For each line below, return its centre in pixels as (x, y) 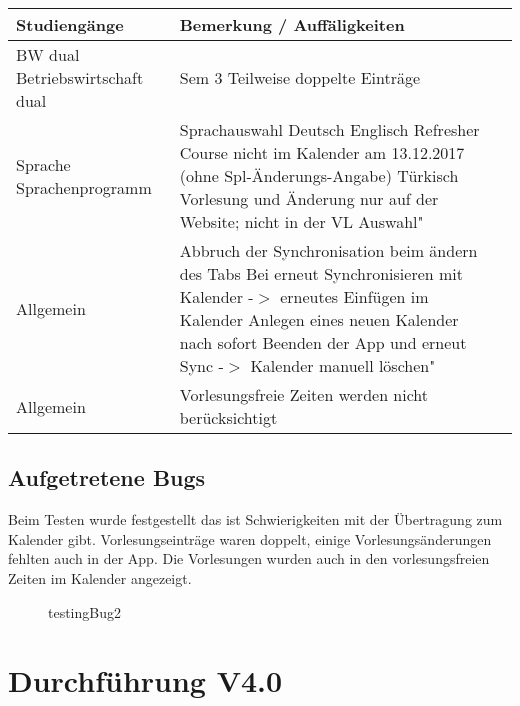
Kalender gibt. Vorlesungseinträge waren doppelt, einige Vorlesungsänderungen (250, 538)
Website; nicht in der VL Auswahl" (301, 221)
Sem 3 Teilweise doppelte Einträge (300, 77)
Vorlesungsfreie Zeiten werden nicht (304, 394)
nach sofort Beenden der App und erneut (323, 342)
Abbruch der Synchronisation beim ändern (328, 250)
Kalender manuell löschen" (343, 365)
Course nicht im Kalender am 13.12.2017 (322, 152)
